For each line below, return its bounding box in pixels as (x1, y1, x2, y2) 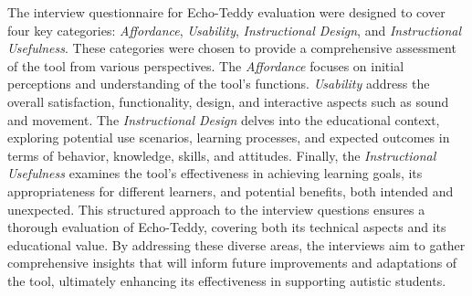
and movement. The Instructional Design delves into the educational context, (7, 110, 440, 129)
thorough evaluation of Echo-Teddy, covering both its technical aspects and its (7, 217, 446, 237)
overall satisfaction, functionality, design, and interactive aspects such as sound (7, 91, 449, 111)
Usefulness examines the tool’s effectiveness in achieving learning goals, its (7, 164, 423, 183)
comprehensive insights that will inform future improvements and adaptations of (7, 253, 457, 272)
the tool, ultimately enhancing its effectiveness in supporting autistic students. (7, 270, 446, 290)
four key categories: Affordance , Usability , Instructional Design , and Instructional (7, 20, 462, 39)
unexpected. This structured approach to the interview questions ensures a (7, 199, 425, 218)
